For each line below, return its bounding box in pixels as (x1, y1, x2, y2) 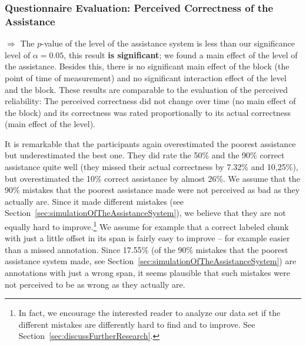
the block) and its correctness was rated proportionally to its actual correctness (5, 106, 291, 118)
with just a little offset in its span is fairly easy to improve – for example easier (5, 232, 290, 244)
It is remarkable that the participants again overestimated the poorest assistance (5, 137, 296, 149)
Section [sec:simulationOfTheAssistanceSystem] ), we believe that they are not (5, 207, 286, 219)
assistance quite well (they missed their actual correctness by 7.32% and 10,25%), (5, 161, 298, 173)
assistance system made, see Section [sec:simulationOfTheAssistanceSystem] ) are (5, 255, 297, 267)
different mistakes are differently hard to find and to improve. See (18, 318, 255, 330)
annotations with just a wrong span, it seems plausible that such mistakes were (5, 267, 290, 279)
